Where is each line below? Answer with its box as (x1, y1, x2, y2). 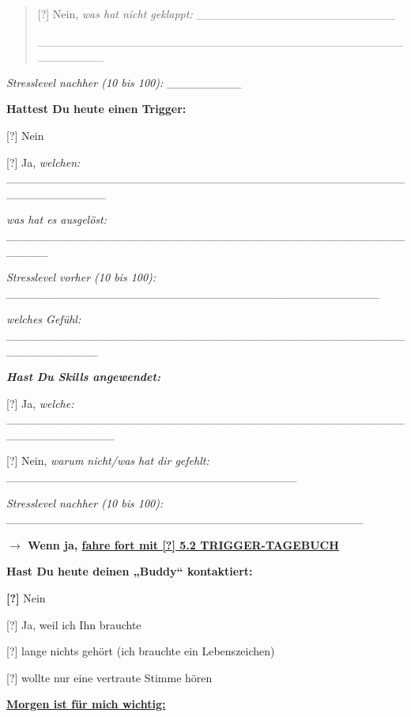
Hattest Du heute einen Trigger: (6, 100, 187, 117)
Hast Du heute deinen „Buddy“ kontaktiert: (6, 563, 253, 579)
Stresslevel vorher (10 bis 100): (6, 269, 156, 285)
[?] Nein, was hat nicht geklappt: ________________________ (37, 6, 396, 21)
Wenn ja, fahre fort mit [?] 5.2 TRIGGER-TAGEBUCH (28, 536, 339, 553)
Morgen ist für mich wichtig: (6, 696, 166, 712)
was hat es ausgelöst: (6, 211, 107, 228)
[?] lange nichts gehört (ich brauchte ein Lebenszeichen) (6, 643, 275, 659)
